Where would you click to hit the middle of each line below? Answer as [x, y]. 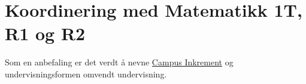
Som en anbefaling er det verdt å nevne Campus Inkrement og [119, 62]
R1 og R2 [45, 33]
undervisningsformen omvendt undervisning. [86, 73]
